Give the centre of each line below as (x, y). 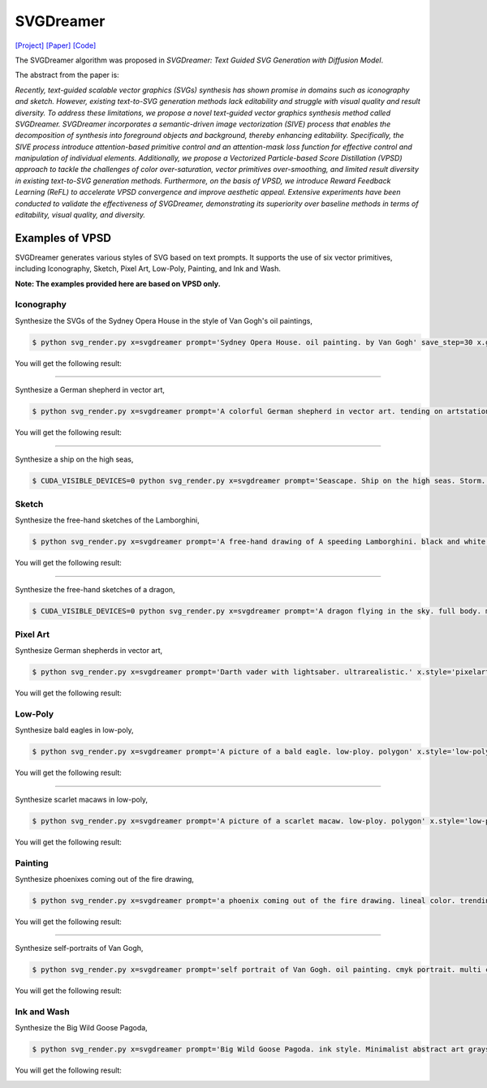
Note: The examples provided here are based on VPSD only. (118, 283)
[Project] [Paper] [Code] (56, 45)
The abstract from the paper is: (67, 75)
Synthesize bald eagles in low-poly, (74, 730)
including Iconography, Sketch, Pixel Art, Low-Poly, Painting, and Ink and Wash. (148, 269)
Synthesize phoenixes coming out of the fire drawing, (105, 879)
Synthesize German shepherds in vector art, (89, 651)
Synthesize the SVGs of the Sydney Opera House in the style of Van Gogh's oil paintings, (164, 320)
